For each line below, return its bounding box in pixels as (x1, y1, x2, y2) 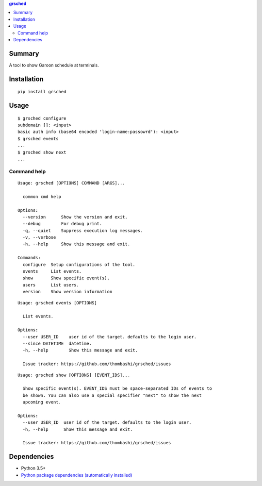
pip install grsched (17, 89, 66, 95)
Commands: (17, 255, 41, 261)
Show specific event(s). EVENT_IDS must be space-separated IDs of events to (22, 386, 212, 391)
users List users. (22, 282, 80, 287)
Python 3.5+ (21, 465, 46, 471)
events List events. (22, 268, 82, 274)
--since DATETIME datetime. (22, 340, 92, 346)
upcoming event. (22, 400, 62, 405)
